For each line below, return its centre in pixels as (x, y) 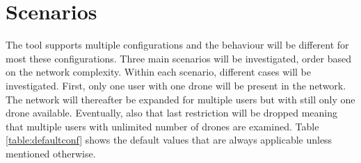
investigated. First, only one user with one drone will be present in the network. (176, 85)
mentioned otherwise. (51, 153)
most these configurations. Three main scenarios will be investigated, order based (178, 58)
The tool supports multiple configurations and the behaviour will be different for (177, 45)
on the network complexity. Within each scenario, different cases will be (158, 72)
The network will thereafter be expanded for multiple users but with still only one (180, 99)
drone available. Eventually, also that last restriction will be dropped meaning (172, 113)
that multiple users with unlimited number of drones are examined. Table (162, 126)
